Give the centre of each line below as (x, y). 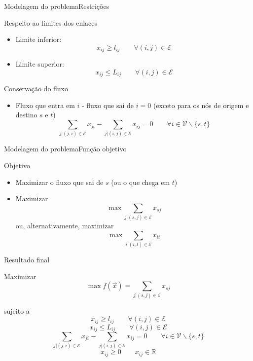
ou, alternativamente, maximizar (65, 226)
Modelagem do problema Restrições (57, 6)
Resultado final (27, 260)
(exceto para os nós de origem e (201, 105)
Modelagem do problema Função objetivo (65, 149)
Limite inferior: (38, 39)
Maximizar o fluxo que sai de (59, 182)
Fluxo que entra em (45, 105)
